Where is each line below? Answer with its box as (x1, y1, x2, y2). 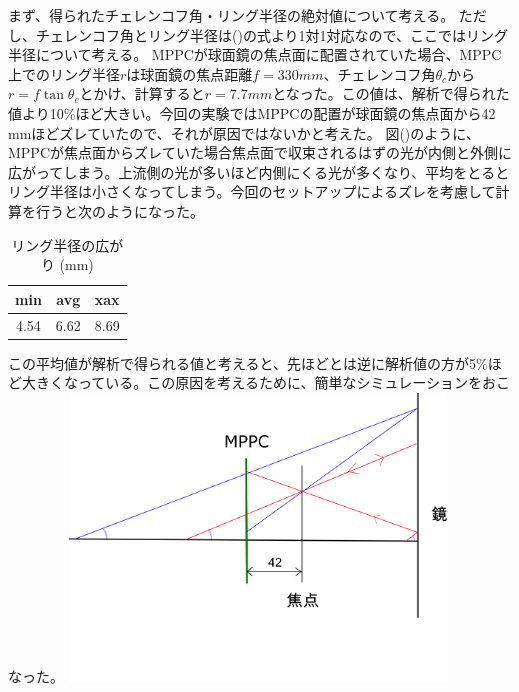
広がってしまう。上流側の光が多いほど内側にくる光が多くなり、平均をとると (8, 161, 510, 182)
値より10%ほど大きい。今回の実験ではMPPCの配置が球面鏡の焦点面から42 (8, 102, 496, 123)
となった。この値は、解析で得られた (272, 83, 510, 104)
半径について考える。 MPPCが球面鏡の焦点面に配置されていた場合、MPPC (8, 44, 502, 65)
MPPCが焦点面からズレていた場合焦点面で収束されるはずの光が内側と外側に (8, 142, 513, 163)
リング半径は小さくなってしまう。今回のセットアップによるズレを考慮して (8, 181, 496, 202)
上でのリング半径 (8, 63, 120, 84)
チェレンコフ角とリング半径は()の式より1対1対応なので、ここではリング (35, 24, 509, 45)
